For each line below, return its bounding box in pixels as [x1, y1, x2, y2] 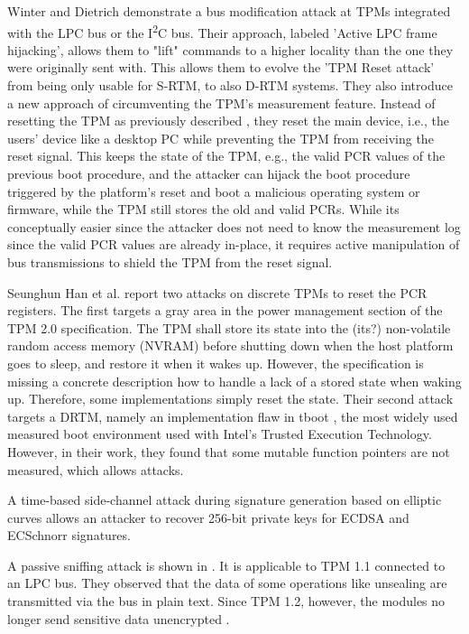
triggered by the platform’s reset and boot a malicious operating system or [7, 182, 420, 200]
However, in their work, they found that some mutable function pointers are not [7, 442, 450, 461]
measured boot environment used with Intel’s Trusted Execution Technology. [7, 424, 432, 443]
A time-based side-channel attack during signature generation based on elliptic [7, 490, 442, 509]
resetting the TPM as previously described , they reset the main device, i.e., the [7, 111, 449, 130]
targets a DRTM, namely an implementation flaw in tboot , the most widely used [7, 406, 458, 425]
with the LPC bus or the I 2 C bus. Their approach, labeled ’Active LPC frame [7, 20, 437, 42]
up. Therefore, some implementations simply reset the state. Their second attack [7, 389, 454, 408]
